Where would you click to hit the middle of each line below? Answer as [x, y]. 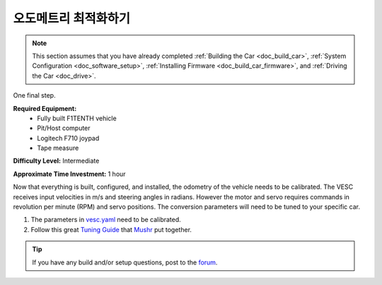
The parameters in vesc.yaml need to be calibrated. [106, 220]
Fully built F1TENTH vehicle [77, 118]
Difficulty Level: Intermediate [56, 161]
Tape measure [58, 148]
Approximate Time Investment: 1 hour [70, 174]
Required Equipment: [45, 108]
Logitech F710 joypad [68, 138]
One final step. [34, 95]
